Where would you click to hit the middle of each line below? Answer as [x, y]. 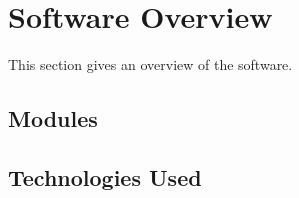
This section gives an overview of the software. [150, 64]
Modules [53, 118]
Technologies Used [105, 176]
